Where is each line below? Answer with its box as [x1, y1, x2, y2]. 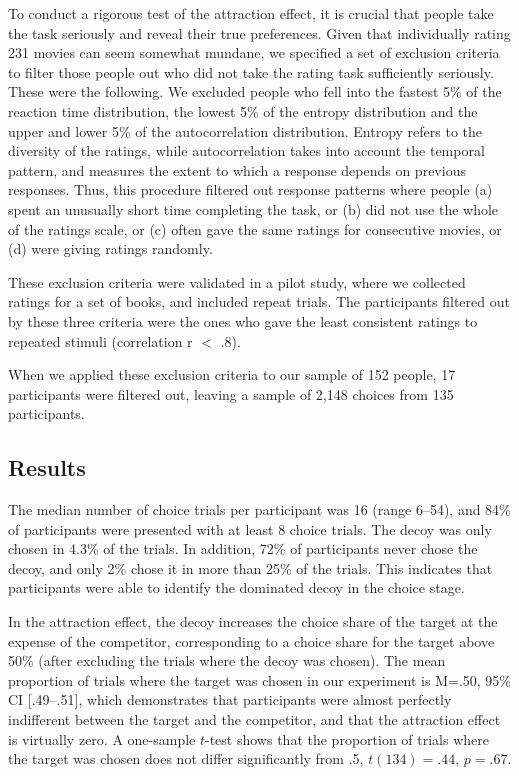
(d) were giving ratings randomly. [8, 238, 213, 259]
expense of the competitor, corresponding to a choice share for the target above [8, 630, 495, 651]
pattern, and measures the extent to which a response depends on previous [8, 159, 466, 180]
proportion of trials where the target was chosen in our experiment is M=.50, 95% [8, 669, 512, 690]
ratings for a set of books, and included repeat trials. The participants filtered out [8, 291, 510, 312]
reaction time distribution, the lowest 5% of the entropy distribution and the [8, 100, 478, 121]
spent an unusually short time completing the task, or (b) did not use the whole [8, 198, 499, 219]
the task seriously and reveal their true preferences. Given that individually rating [8, 22, 511, 43]
